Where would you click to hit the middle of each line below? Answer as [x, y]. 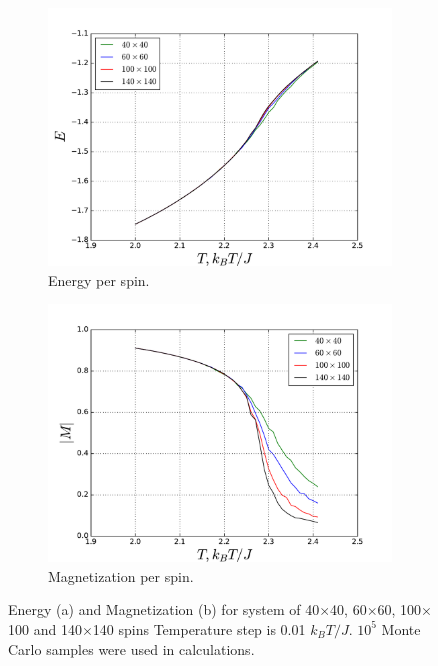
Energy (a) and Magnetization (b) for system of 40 [164, 609]
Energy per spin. [99, 279]
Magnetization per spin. [121, 575]
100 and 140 [45, 628]
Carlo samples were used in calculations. [131, 648]
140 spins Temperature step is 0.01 [199, 628]
